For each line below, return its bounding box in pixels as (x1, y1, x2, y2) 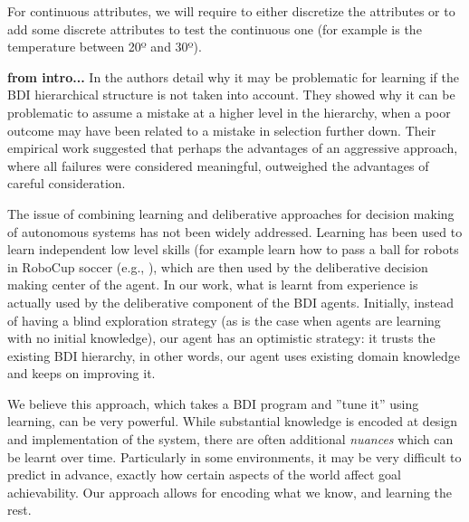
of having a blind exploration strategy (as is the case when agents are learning (7, 310, 441, 329)
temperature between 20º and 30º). (7, 37, 202, 56)
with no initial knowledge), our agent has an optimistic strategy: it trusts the (7, 328, 435, 347)
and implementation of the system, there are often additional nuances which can (7, 430, 454, 449)
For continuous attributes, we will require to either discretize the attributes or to (7, 2, 455, 20)
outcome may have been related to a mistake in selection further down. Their (7, 120, 436, 139)
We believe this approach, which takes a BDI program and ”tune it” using (7, 394, 419, 413)
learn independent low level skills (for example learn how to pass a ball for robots (7, 240, 459, 259)
